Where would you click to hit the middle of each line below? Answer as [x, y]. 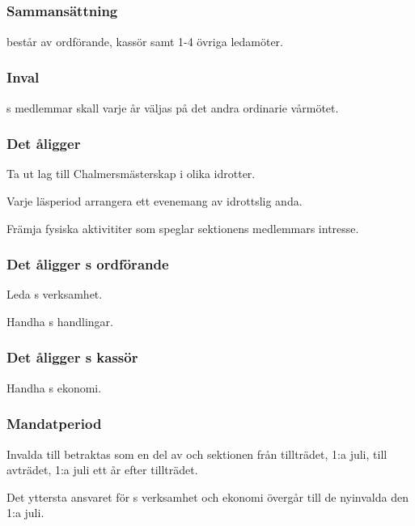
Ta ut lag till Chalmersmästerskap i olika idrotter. [131, 174]
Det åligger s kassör [72, 357]
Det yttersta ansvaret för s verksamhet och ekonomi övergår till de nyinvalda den [207, 496]
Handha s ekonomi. [54, 387]
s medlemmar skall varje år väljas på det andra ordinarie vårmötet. [173, 107]
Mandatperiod [54, 424]
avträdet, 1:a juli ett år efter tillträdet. [102, 470]
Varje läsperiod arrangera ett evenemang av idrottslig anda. [155, 200]
